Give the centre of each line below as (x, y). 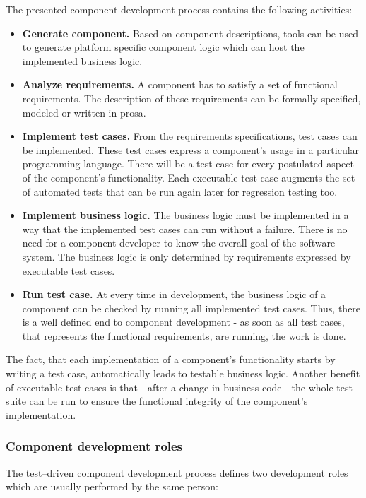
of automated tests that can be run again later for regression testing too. (180, 191)
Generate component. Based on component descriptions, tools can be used (190, 33)
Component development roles (94, 446)
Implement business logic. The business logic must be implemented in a (185, 215)
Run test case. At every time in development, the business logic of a (174, 294)
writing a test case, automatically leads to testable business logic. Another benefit (183, 373)
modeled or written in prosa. (84, 112)
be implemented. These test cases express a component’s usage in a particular (191, 149)
